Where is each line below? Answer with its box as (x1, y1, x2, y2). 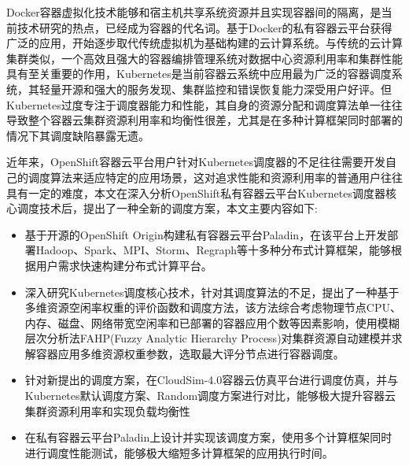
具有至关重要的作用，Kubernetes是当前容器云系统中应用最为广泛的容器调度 (6, 65, 392, 82)
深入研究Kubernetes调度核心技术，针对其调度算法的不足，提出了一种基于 (24, 283, 400, 300)
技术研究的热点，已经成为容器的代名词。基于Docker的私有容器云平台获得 (17, 19, 392, 35)
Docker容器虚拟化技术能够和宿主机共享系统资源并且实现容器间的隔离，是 (6, 4, 381, 20)
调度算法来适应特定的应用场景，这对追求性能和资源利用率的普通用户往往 (28, 168, 403, 185)
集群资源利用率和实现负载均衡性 (24, 402, 190, 419)
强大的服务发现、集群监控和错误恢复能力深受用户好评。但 (94, 80, 392, 97)
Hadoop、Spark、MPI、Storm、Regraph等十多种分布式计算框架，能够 (35, 242, 392, 258)
